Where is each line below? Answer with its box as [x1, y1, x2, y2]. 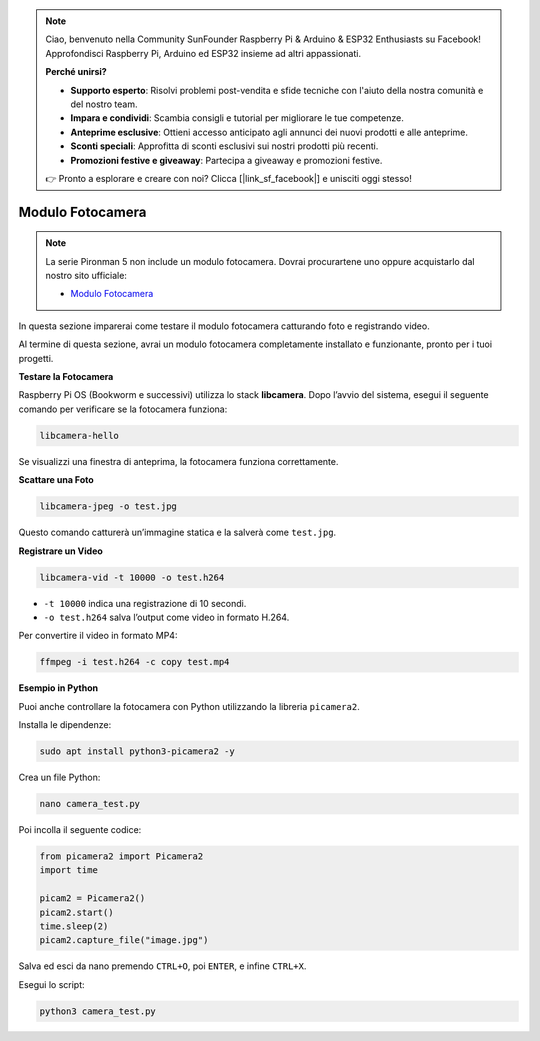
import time [39, 865, 99, 876]
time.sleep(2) [39, 920, 109, 932]
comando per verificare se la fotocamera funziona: [18, 403, 228, 415]
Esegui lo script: [18, 978, 85, 990]
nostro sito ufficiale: [45, 270, 127, 282]
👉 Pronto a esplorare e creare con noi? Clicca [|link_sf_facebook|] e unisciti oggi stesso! [45, 172, 412, 184]
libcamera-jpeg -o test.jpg [39, 501, 177, 512]
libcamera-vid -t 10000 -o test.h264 [39, 571, 225, 583]
